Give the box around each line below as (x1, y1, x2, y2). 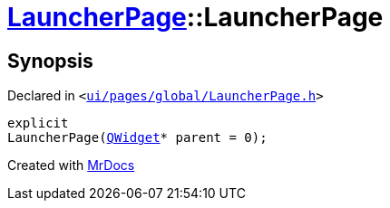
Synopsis (7, 49, 93, 72)
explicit (7, 116, 69, 131)
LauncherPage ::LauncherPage (7, 2, 384, 33)
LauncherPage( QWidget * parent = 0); (7, 130, 268, 146)
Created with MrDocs (7, 157, 135, 174)
